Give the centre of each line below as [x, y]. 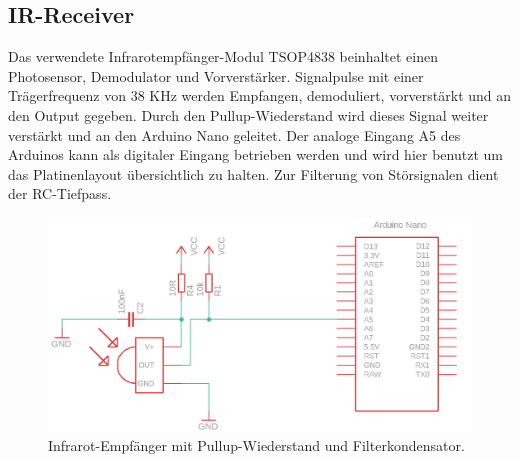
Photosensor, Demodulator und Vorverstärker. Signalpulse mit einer [216, 75]
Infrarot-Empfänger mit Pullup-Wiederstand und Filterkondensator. [256, 445]
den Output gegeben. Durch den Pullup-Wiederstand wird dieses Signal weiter [248, 114]
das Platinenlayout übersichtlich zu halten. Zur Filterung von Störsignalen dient [253, 173]
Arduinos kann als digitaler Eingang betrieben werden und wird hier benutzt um [255, 154]
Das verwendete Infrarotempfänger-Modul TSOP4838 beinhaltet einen [223, 56]
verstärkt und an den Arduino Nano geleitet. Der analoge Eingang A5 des [234, 134]
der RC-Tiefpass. [60, 193]
